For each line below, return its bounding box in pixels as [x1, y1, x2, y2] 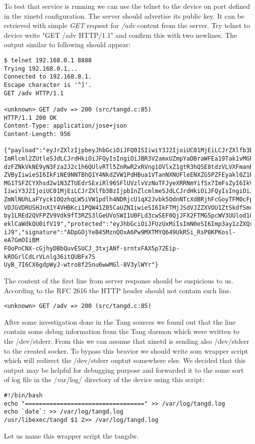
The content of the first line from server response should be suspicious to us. [4, 276, 233, 286]
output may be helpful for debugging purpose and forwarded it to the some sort [4, 364, 244, 375]
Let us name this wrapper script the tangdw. [4, 430, 139, 441]
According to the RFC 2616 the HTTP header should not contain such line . [4, 285, 231, 295]
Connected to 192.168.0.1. [4, 73, 92, 81]
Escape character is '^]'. [4, 81, 92, 88]
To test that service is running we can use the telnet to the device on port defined [4, 1, 250, 11]
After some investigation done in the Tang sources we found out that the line [4, 316, 236, 327]
